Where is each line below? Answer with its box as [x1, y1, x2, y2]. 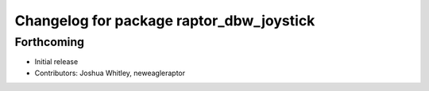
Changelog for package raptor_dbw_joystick [14, 12, 315, 29]
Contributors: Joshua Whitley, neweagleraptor [34, 68, 186, 78]
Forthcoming [14, 35, 85, 49]
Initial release [34, 57, 79, 66]
